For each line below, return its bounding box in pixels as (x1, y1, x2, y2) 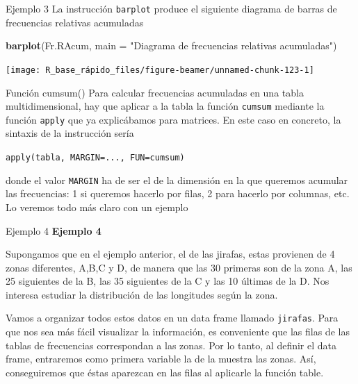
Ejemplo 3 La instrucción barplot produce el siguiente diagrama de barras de (6, 1, 337, 15)
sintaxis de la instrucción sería (6, 126, 134, 140)
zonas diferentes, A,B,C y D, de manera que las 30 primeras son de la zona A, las (6, 260, 352, 274)
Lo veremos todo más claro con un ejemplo (6, 199, 188, 214)
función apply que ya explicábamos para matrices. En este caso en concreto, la (6, 112, 341, 126)
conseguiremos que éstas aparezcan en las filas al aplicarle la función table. (6, 365, 324, 379)
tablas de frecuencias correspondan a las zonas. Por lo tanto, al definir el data (6, 337, 336, 352)
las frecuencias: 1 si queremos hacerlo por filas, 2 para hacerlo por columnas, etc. (6, 186, 350, 201)
